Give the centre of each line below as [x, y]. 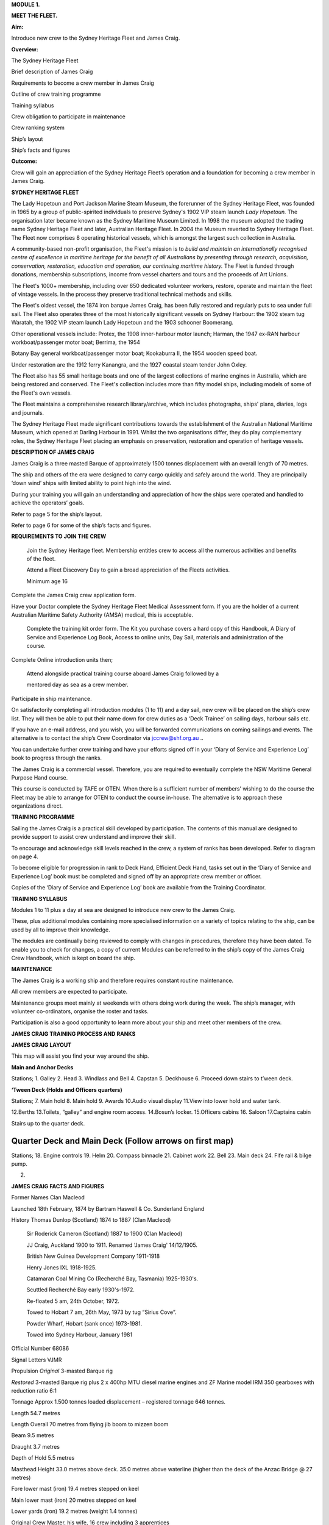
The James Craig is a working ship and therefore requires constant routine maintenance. [122, 980]
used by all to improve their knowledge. [61, 930]
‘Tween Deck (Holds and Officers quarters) [67, 1089]
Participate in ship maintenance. [51, 698]
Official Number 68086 [40, 1349]
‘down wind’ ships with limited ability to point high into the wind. [91, 483]
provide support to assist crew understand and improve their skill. [94, 837]
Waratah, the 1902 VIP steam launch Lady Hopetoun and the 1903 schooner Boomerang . [122, 323]
